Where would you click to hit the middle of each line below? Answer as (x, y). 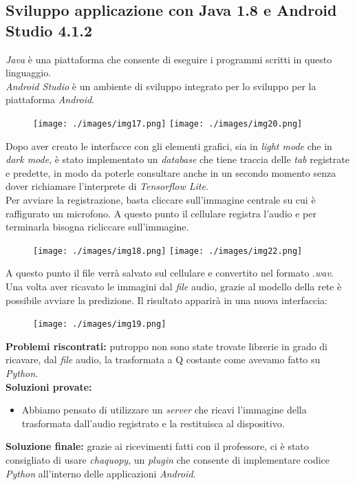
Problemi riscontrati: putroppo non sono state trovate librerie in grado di (167, 346)
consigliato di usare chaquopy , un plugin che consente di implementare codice (168, 460)
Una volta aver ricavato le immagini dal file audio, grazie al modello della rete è (174, 287)
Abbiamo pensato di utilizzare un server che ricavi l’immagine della (164, 410)
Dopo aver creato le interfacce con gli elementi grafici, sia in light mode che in (169, 145)
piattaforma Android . (50, 99)
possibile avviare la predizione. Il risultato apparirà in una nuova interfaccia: (166, 300)
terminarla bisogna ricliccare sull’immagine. (97, 227)
